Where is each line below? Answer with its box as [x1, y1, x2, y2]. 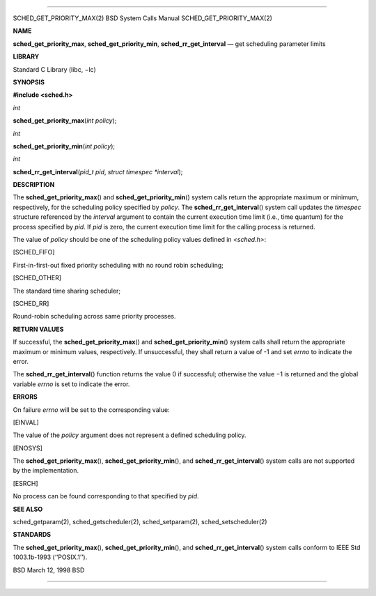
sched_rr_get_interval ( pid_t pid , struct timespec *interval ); [13, 167, 183, 176]
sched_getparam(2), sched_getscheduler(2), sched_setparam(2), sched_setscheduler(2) [13, 518, 267, 526]
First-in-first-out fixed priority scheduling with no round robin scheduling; [13, 261, 224, 269]
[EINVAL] [13, 418, 40, 427]
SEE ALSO [13, 505, 43, 513]
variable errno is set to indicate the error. [13, 380, 130, 388]
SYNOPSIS [13, 77, 45, 86]
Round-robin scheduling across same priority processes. [13, 312, 176, 321]
